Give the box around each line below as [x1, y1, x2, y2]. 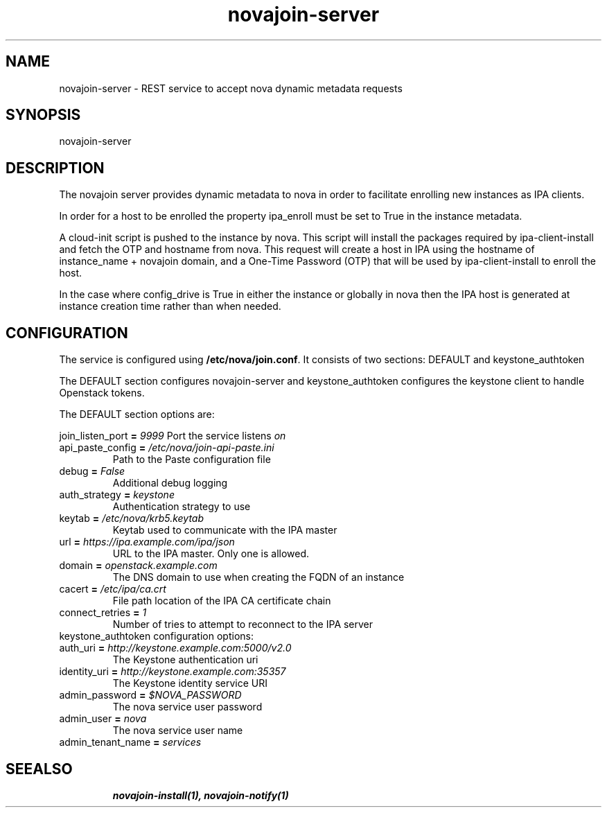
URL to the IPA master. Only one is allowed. [112, 548, 310, 560]
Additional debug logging [112, 477, 228, 489]
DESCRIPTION [6, 159, 105, 177]
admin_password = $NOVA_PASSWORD [59, 689, 242, 701]
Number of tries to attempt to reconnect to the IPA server [112, 618, 373, 631]
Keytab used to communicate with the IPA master [112, 524, 337, 536]
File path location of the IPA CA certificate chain [112, 595, 331, 607]
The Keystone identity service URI [112, 677, 268, 690]
